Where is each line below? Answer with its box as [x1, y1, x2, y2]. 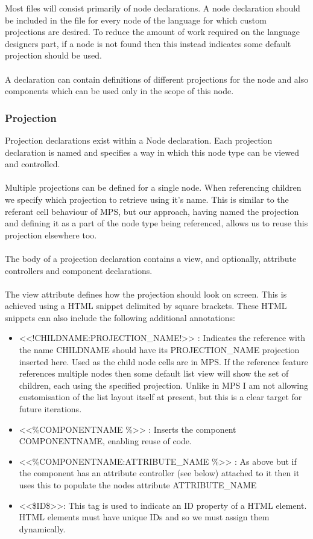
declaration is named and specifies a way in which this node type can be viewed [5, 145, 299, 158]
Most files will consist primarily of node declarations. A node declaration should [5, 2, 300, 14]
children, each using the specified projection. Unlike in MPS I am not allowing [19, 378, 308, 391]
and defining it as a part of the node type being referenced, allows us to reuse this [5, 217, 308, 229]
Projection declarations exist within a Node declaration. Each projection [5, 133, 273, 146]
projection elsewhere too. [5, 228, 97, 241]
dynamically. [19, 522, 66, 535]
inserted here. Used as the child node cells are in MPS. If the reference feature [19, 355, 308, 368]
